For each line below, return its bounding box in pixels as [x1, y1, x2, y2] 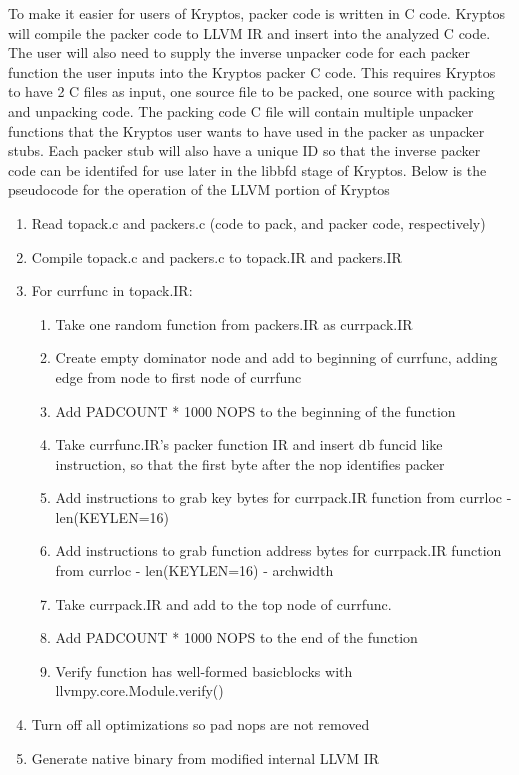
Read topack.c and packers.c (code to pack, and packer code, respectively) [31, 212, 486, 233]
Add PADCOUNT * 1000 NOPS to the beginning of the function [55, 400, 456, 421]
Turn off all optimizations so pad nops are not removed [31, 714, 370, 735]
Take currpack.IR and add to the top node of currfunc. [55, 593, 392, 614]
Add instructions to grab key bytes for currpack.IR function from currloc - [55, 487, 512, 508]
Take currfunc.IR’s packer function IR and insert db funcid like [55, 434, 443, 455]
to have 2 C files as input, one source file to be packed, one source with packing [8, 81, 495, 102]
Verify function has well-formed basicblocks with [55, 660, 353, 681]
